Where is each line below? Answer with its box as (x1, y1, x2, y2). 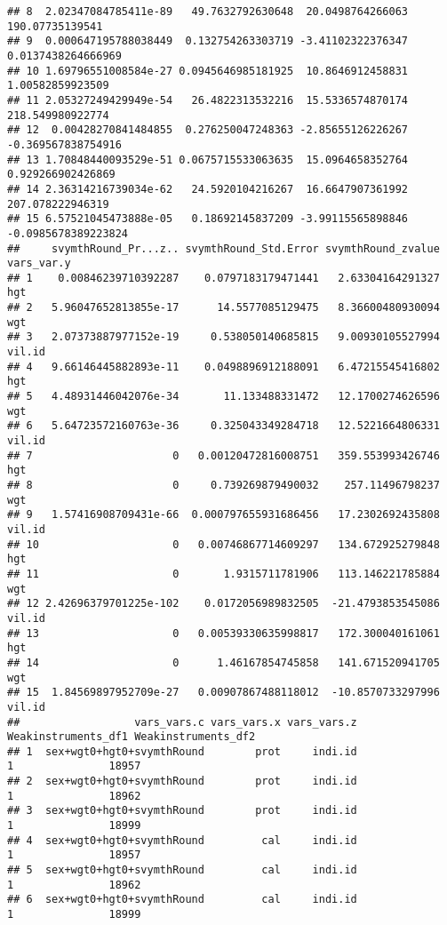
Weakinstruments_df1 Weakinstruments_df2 (7, 730, 256, 744)
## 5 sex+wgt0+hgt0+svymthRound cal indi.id (7, 864, 357, 877)
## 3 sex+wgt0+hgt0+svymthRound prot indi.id (7, 804, 357, 817)
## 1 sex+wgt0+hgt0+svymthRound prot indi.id (7, 745, 357, 758)
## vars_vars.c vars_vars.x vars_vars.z (7, 715, 357, 729)
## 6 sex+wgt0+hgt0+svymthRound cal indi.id (7, 893, 357, 906)
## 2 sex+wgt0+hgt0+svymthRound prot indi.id (7, 775, 357, 788)
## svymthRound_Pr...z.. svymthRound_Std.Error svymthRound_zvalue (7, 242, 440, 255)
